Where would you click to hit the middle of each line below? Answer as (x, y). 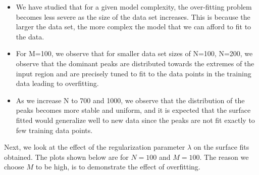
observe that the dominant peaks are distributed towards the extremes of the (135, 63)
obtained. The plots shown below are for (66, 157)
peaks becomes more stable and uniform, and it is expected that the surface (133, 110)
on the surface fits (221, 147)
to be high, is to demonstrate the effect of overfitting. (118, 167)
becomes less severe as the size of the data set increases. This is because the (133, 16)
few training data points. (54, 130)
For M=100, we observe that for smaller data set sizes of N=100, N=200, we (134, 53)
